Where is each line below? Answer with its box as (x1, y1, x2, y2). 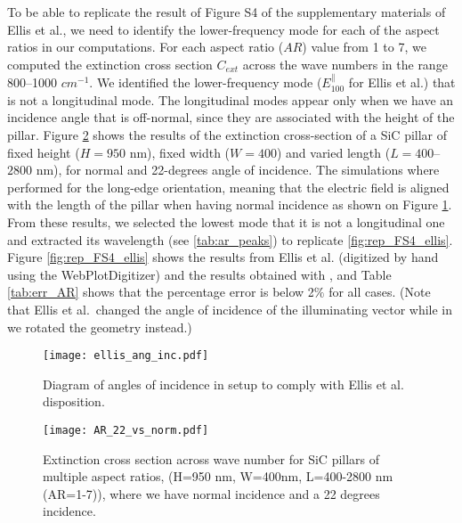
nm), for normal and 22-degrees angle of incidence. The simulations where (36, 160, 440, 179)
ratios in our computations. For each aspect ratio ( (7, 37, 284, 56)
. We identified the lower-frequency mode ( (89, 73, 322, 92)
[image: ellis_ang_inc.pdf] (43, 349, 209, 363)
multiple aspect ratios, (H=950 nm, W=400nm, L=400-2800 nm (43, 467, 393, 486)
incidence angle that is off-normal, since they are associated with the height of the (7, 108, 455, 127)
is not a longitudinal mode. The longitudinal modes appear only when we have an (7, 90, 454, 109)
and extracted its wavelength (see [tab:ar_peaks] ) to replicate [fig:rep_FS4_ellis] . (7, 230, 453, 249)
